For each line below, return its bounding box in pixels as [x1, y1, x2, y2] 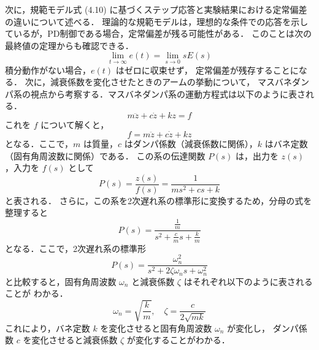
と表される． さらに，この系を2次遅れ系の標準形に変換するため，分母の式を [5, 194, 312, 207]
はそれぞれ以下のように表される [183, 275, 313, 287]
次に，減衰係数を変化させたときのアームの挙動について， [25, 75, 255, 88]
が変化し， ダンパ [227, 321, 299, 334]
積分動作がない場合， [5, 63, 91, 76]
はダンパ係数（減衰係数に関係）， [124, 137, 258, 150]
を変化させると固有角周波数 [100, 321, 212, 334]
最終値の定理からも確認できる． [5, 39, 134, 51]
